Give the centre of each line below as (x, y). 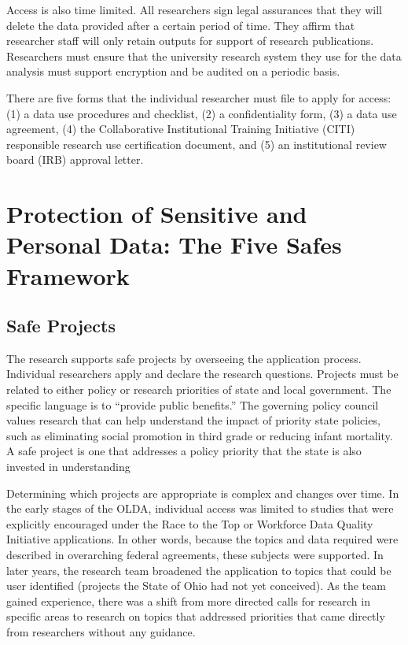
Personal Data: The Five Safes (174, 245)
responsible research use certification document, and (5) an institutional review (197, 144)
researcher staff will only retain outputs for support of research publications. (190, 41)
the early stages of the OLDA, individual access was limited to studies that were (200, 508)
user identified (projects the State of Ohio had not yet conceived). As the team (196, 586)
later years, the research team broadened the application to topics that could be (199, 570)
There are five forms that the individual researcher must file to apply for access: (199, 97)
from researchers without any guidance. (101, 631)
